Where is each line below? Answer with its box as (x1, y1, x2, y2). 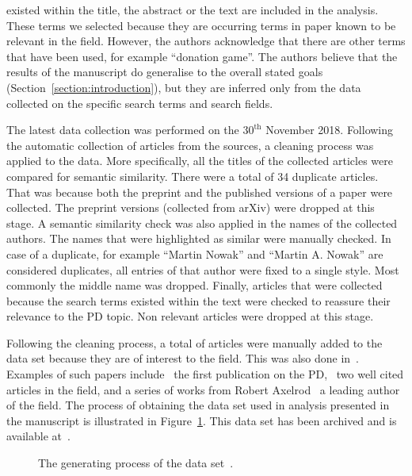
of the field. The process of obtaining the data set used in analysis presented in (6, 397, 390, 413)
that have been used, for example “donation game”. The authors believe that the (6, 48, 398, 64)
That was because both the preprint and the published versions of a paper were (6, 183, 393, 200)
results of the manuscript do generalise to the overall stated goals (6, 63, 323, 80)
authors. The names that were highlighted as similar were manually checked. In (6, 230, 391, 247)
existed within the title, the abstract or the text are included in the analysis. (6, 2, 379, 17)
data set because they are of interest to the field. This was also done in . (6, 350, 360, 367)
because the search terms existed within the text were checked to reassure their (6, 292, 391, 309)
